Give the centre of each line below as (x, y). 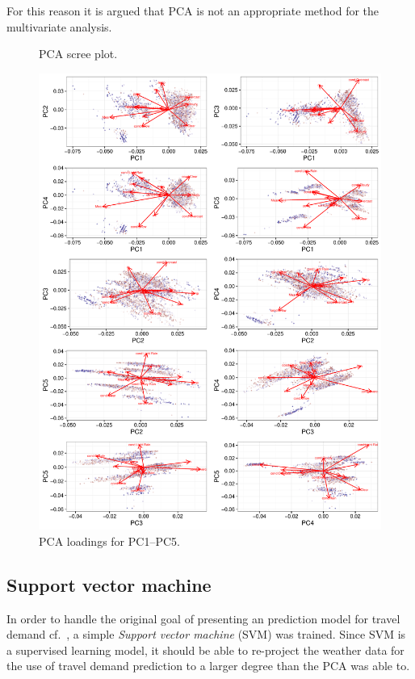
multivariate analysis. (59, 26)
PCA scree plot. (78, 54)
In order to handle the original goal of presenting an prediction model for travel (203, 618)
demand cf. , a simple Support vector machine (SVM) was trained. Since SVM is (206, 634)
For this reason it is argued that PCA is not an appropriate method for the (193, 10)
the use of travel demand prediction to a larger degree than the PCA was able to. (208, 666)
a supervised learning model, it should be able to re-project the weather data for (205, 650)
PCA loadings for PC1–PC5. (109, 541)
